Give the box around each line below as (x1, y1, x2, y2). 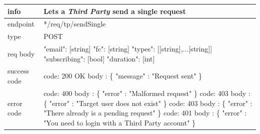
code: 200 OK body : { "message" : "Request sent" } (43, 70, 202, 81)
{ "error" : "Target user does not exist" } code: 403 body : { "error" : (43, 97, 252, 108)
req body (7, 48, 35, 58)
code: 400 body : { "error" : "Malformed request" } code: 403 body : (43, 87, 250, 98)
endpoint (7, 18, 34, 29)
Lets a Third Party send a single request (43, 5, 186, 16)
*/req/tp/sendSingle (43, 18, 106, 29)
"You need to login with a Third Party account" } (43, 117, 196, 127)
